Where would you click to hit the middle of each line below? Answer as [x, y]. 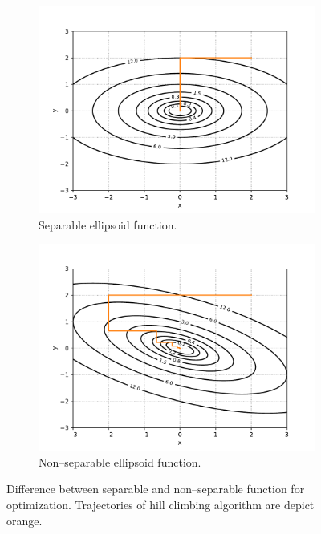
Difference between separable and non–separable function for [156, 489]
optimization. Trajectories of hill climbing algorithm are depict [160, 504]
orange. [24, 520]
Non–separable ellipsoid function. [120, 461]
